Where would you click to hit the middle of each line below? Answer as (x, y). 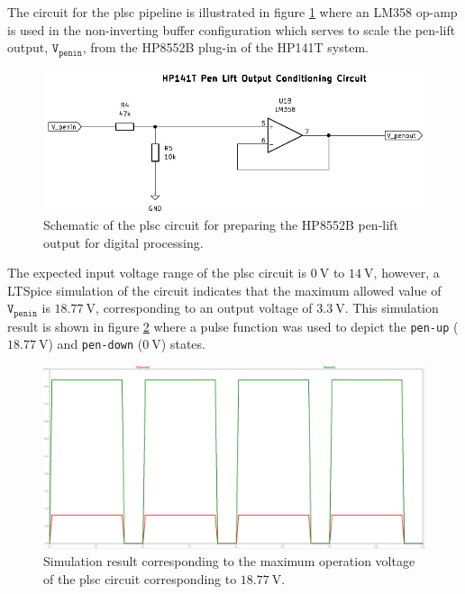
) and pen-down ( (96, 344)
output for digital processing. (123, 242)
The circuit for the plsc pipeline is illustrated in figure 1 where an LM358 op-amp (232, 12)
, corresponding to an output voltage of (204, 308)
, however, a (406, 273)
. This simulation (392, 308)
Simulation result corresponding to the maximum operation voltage (229, 561)
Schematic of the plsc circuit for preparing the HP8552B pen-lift (221, 224)
